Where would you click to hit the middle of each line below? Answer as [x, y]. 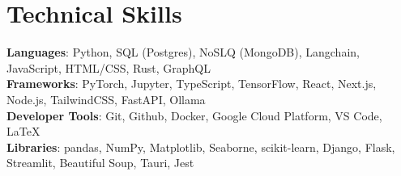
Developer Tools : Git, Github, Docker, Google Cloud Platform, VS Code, [194, 115]
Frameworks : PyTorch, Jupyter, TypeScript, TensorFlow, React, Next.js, [192, 84]
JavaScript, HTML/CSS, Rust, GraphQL [109, 67]
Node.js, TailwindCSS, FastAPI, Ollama [106, 99]
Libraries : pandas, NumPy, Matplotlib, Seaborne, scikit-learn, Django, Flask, [201, 147]
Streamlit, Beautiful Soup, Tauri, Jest [100, 163]
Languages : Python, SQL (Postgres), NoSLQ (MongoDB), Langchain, [183, 52]
